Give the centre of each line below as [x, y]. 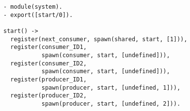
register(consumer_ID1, [48, 47]
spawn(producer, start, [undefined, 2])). [111, 103]
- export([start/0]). [38, 15]
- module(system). [33, 7]
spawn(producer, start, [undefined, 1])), [111, 87]
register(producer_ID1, [48, 79]
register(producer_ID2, [48, 96]
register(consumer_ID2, [48, 63]
